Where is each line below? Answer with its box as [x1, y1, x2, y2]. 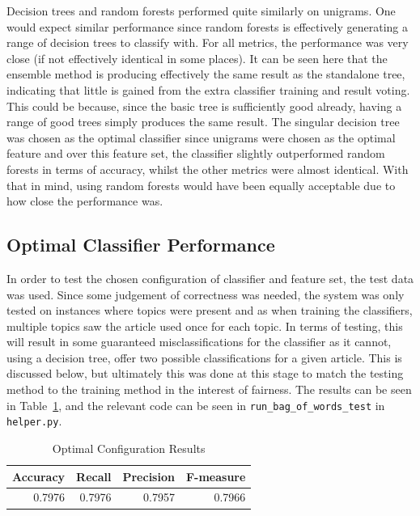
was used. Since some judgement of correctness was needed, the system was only [6, 285, 405, 302]
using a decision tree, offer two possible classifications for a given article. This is [6, 349, 402, 366]
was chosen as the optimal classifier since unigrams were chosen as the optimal [6, 129, 396, 146]
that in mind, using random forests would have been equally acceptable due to [6, 176, 396, 193]
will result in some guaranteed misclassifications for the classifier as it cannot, [6, 333, 392, 350]
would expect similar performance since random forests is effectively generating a [6, 18, 409, 35]
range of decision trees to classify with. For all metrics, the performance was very [6, 34, 409, 51]
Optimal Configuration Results [52, 439, 206, 456]
